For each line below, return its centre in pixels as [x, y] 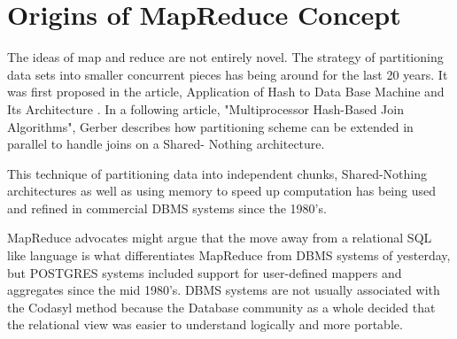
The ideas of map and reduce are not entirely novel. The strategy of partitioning [225, 57]
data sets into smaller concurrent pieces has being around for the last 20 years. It [228, 74]
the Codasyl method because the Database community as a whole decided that [221, 307]
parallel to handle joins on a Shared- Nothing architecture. [166, 144]
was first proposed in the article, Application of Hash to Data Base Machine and [226, 92]
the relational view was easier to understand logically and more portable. [205, 324]
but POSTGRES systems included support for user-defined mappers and [205, 272]
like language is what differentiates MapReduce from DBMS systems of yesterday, [229, 255]
